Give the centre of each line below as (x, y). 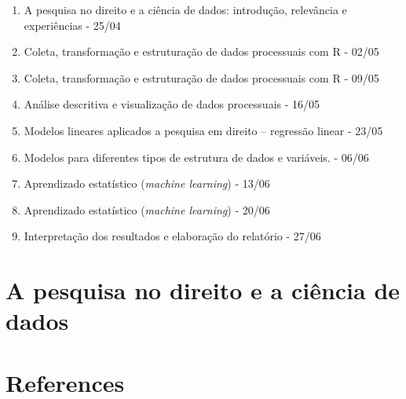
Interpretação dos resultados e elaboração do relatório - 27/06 (172, 236)
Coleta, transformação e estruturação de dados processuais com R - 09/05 (201, 77)
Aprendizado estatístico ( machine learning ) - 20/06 (147, 209)
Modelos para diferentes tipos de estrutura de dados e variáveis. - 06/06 (196, 157)
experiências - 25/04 (72, 25)
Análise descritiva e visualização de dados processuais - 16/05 (172, 104)
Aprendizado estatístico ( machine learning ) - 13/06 (147, 183)
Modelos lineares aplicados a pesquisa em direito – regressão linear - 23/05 (203, 130)
